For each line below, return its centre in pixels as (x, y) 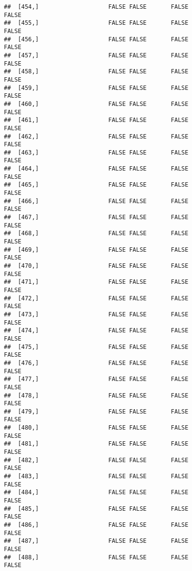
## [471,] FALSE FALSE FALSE (96, 282)
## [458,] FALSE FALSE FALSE (96, 72)
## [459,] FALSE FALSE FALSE (96, 88)
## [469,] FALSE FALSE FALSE (96, 250)
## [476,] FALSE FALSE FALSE (96, 363)
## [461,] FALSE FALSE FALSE (96, 120)
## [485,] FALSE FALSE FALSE (96, 509)
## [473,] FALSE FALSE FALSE (96, 314)
